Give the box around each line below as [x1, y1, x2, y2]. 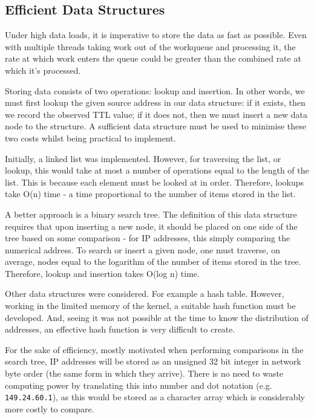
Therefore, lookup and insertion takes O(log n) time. [5, 267, 200, 279]
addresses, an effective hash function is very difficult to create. [5, 323, 235, 336]
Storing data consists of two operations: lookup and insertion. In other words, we [5, 84, 305, 97]
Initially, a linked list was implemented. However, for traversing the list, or [5, 152, 281, 164]
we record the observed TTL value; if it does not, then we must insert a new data [5, 108, 307, 120]
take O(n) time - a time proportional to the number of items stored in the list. [5, 187, 296, 200]
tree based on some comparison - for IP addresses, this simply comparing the [5, 232, 290, 244]
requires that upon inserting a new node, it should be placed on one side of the [5, 219, 298, 232]
